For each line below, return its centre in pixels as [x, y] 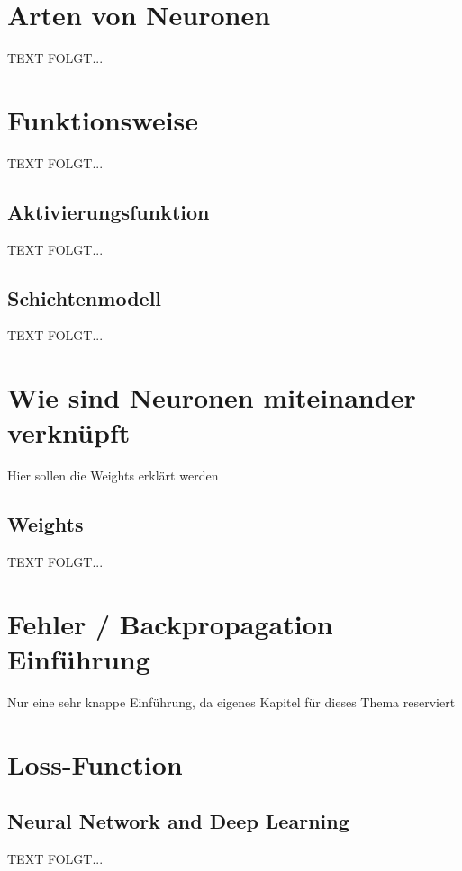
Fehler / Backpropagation [170, 623]
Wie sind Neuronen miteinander [212, 397]
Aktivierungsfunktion [109, 211]
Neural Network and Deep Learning [178, 821]
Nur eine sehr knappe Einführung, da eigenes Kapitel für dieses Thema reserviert [231, 702]
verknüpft [69, 432]
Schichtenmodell [85, 297]
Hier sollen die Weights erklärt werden [113, 476]
